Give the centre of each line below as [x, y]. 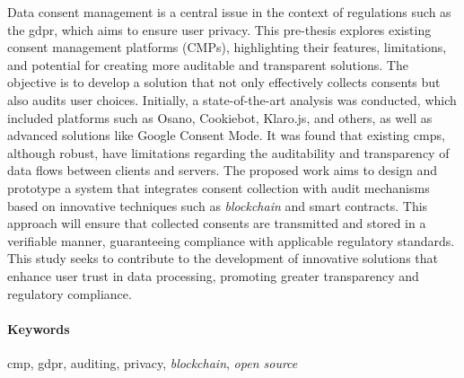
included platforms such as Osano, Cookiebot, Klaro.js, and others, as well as [220, 117]
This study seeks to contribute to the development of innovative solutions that [223, 258]
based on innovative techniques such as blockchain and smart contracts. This [218, 205]
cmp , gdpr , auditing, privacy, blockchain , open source [153, 362]
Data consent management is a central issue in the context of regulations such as [229, 12]
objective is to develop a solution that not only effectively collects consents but [224, 82]
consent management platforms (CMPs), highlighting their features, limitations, [227, 47]
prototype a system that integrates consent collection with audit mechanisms [219, 187]
